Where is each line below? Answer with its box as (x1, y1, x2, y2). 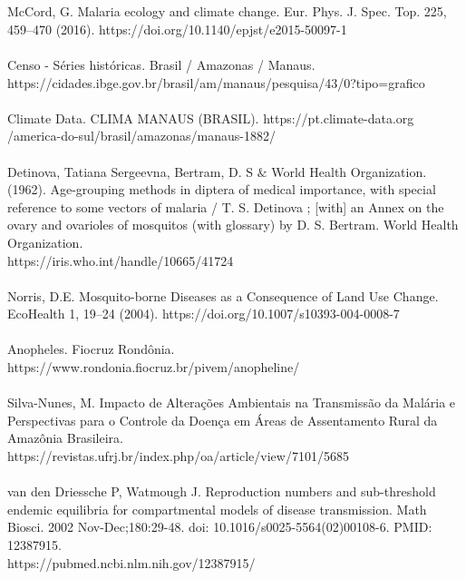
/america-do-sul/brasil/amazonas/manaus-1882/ (7, 126, 276, 145)
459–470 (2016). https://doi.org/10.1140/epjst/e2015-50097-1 (7, 19, 347, 38)
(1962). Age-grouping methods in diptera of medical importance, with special (7, 180, 436, 199)
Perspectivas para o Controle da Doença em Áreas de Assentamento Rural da (7, 410, 438, 429)
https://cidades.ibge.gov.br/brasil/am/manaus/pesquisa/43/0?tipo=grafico (7, 73, 425, 92)
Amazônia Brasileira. (7, 428, 123, 447)
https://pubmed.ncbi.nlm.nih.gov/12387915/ (7, 553, 256, 572)
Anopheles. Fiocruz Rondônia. (7, 339, 175, 358)
